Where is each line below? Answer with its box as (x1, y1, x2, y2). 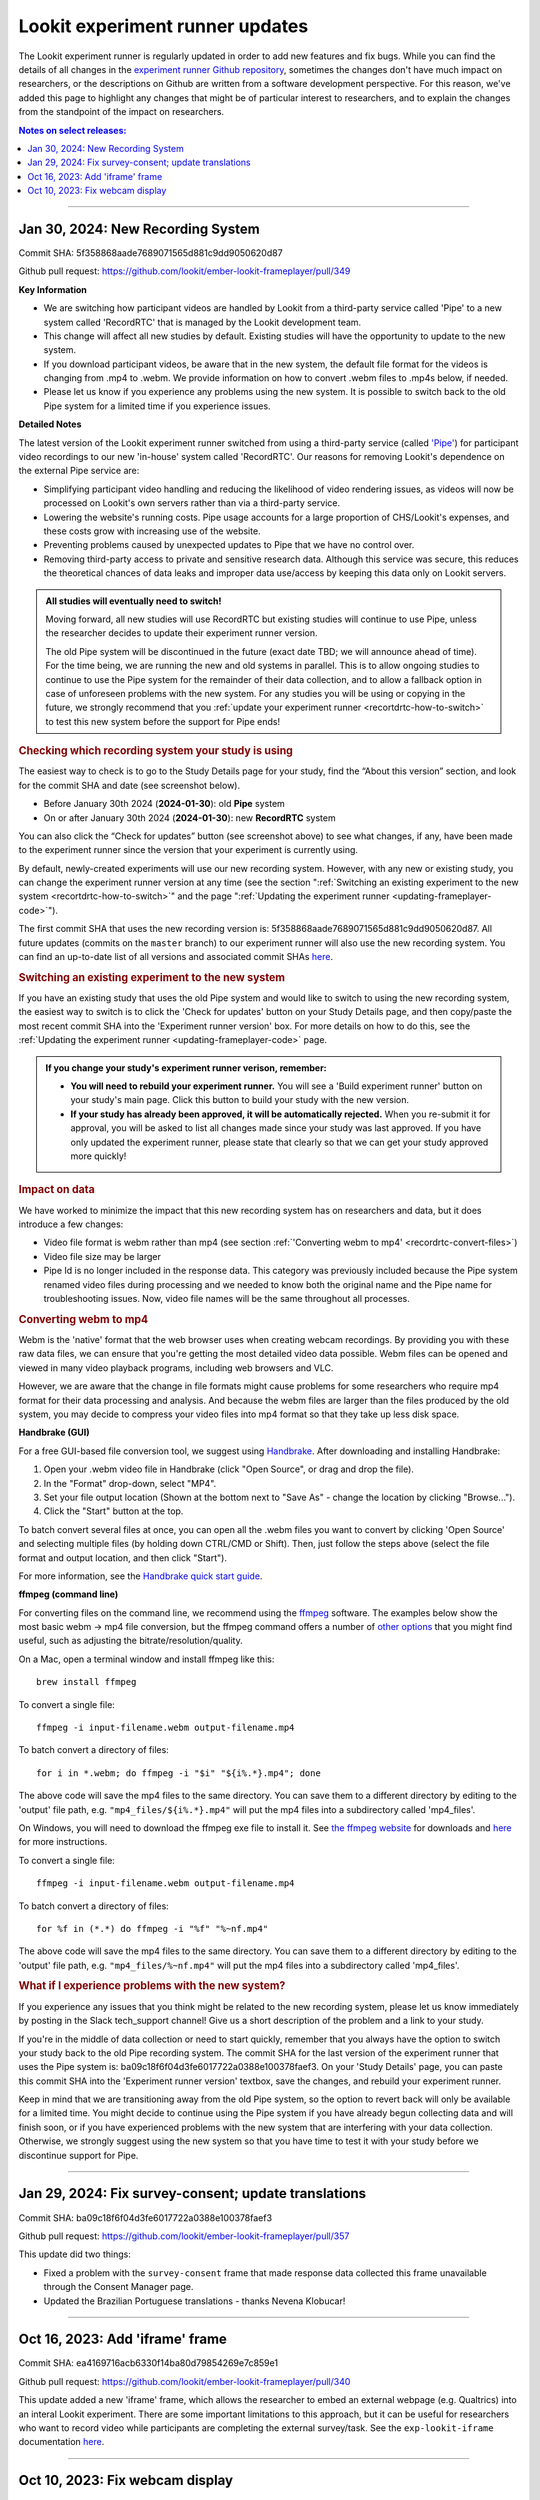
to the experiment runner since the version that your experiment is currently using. (18, 844, 359, 856)
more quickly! (70, 1150, 127, 1162)
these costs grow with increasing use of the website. (43, 525, 261, 537)
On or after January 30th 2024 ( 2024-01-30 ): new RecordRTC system (43, 811, 336, 824)
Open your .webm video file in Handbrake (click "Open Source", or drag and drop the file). (43, 1463, 415, 1475)
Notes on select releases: (18, 124, 127, 136)
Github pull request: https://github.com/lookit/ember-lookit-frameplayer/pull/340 (18, 2375, 351, 2387)
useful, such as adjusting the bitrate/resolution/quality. (18, 1635, 244, 1647)
